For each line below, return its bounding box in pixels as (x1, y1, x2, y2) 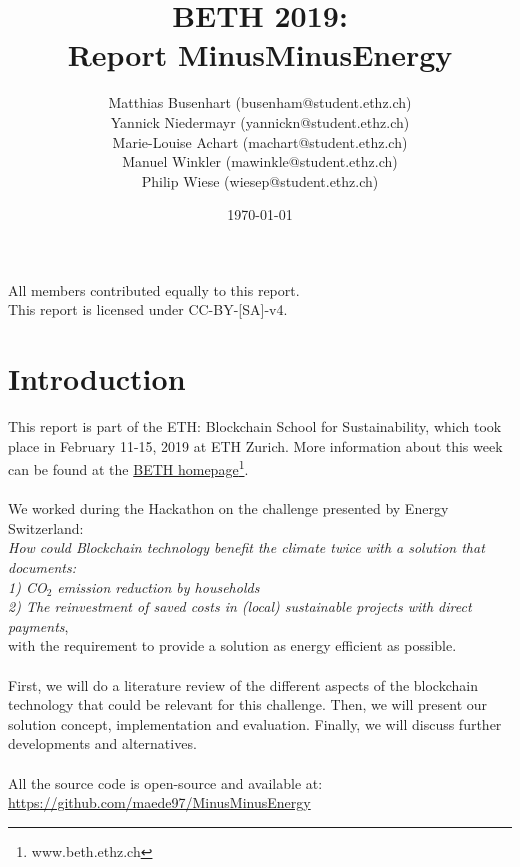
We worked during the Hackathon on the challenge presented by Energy (8, 498, 449, 519)
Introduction (8, 358, 186, 399)
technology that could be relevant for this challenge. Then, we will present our (8, 694, 488, 715)
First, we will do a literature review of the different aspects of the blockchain (8, 674, 478, 695)
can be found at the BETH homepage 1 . (8, 456, 249, 480)
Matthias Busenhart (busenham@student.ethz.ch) (108, 92, 412, 113)
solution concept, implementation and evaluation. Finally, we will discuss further (8, 713, 502, 734)
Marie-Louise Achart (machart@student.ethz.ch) (112, 131, 408, 152)
